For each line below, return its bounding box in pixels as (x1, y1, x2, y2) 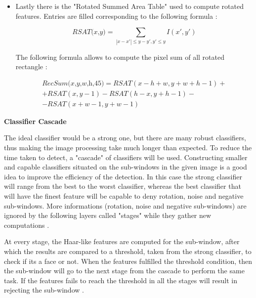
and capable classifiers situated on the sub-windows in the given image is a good (4, 162, 247, 172)
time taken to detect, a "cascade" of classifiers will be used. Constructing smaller (4, 152, 248, 162)
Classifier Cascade (4, 116, 67, 126)
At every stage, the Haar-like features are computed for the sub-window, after (4, 236, 240, 247)
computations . (4, 219, 49, 230)
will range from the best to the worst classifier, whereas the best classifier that (4, 181, 241, 191)
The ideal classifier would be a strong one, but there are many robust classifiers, (4, 132, 246, 143)
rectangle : (15, 61, 47, 72)
